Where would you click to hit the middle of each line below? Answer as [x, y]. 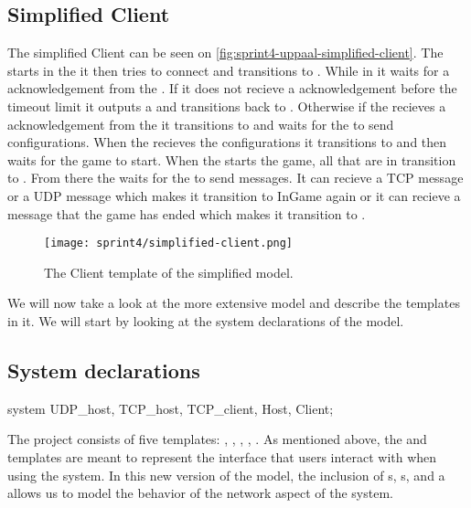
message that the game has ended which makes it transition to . [187, 213]
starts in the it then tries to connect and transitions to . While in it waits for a [229, 70]
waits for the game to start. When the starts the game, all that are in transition [232, 159]
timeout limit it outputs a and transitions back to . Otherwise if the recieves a [227, 106]
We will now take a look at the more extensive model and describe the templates [234, 303]
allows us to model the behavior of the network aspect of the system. [200, 493]
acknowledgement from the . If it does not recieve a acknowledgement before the [232, 88]
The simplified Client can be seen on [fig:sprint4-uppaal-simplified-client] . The [225, 53]
